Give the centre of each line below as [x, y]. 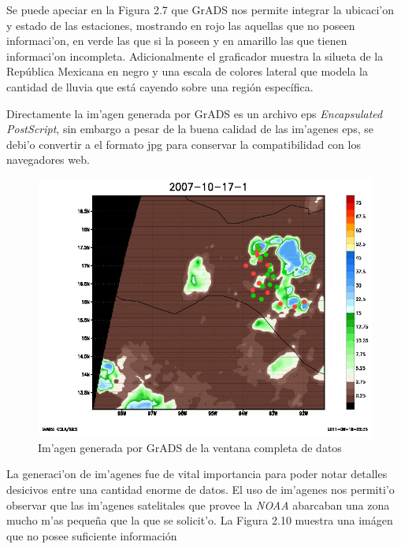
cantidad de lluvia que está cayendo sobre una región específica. [160, 86]
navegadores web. [48, 160]
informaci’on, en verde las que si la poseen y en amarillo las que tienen [177, 41]
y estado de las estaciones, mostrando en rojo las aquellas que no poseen [181, 25]
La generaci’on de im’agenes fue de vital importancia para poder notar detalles [197, 474]
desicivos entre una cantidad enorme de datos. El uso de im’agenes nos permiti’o [200, 489]
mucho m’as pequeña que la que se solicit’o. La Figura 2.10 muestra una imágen [200, 520]
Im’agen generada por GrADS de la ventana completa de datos [190, 447]
